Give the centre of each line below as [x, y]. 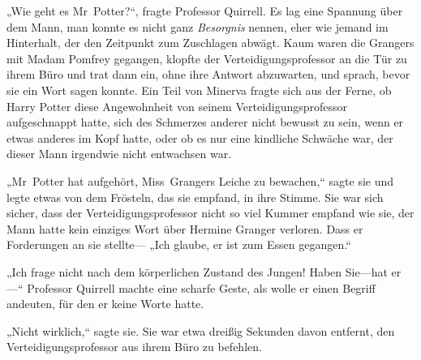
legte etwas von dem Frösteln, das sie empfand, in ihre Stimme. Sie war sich [195, 197]
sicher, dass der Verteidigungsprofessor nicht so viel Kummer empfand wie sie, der [210, 213]
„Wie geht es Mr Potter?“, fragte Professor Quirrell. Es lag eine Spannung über [205, 11]
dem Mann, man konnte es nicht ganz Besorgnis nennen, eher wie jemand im [198, 26]
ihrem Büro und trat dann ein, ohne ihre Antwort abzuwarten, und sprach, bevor [208, 74]
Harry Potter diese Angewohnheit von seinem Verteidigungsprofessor [177, 106]
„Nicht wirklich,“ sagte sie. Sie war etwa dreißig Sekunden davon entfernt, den [201, 330]
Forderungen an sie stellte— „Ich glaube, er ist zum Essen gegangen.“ [179, 244]
